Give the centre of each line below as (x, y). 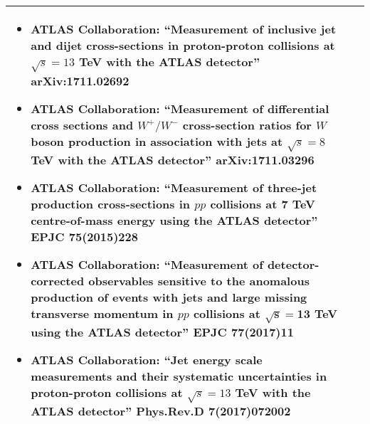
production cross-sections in (111, 204)
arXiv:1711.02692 (80, 80)
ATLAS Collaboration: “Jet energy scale (147, 359)
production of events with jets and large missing (169, 297)
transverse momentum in (102, 314)
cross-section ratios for (247, 124)
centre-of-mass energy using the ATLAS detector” (174, 221)
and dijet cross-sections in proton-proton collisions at (183, 45)
